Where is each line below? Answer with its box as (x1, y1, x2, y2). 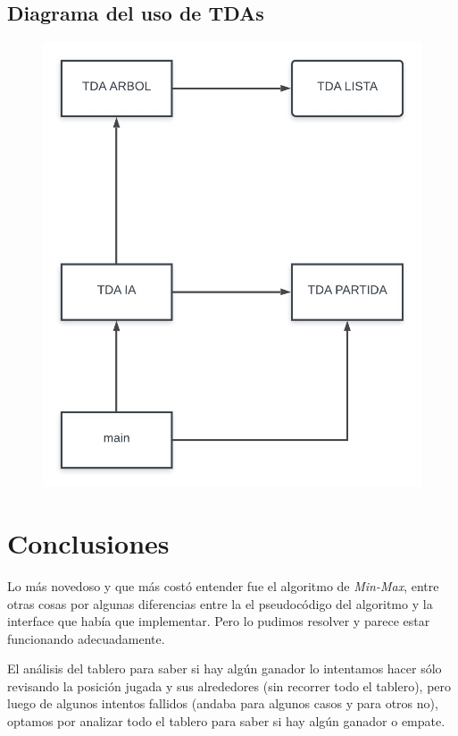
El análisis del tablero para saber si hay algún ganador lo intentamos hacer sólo (7, 659, 442, 678)
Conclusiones (7, 524, 170, 561)
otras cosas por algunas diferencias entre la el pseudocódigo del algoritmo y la (7, 594, 433, 613)
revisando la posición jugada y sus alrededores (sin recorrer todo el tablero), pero (7, 676, 452, 695)
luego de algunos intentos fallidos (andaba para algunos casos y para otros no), (7, 694, 438, 713)
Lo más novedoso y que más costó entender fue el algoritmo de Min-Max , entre (7, 576, 439, 595)
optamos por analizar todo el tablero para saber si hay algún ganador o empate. (7, 712, 446, 731)
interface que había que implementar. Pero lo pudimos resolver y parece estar (7, 612, 430, 630)
